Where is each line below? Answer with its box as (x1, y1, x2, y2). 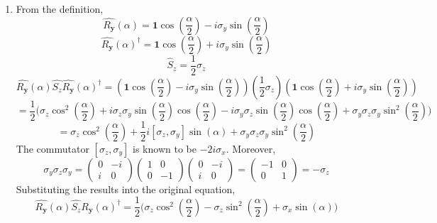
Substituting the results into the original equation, (16, 181, 236, 196)
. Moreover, (226, 141, 276, 156)
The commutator (16, 141, 89, 156)
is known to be (133, 141, 197, 156)
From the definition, (16, 1, 104, 16)
